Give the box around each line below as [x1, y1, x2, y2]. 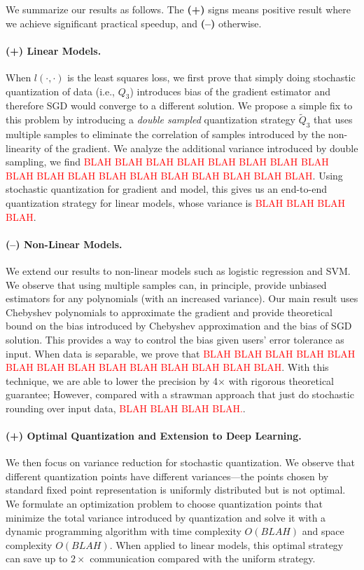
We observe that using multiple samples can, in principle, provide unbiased [6, 277, 327, 292]
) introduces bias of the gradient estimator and [129, 83, 330, 98]
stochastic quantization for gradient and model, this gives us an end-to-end [6, 182, 327, 196]
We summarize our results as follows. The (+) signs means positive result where [6, 2, 351, 16]
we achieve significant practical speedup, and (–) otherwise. [6, 15, 262, 30]
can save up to [6, 551, 68, 566]
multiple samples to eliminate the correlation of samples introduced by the [6, 126, 325, 141]
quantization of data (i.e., [6, 83, 115, 98]
